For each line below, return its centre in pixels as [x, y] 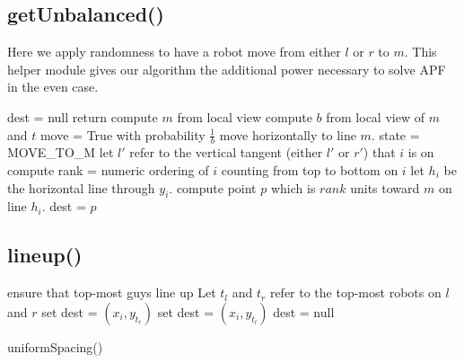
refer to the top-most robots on [355, 292]
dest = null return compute [83, 116]
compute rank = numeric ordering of [108, 170]
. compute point [213, 187]
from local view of [375, 116]
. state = [395, 134]
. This [420, 52]
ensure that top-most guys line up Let [112, 292]
